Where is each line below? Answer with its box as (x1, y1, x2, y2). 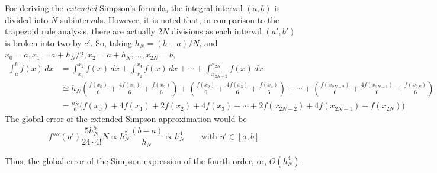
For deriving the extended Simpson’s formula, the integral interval (5, 2, 243, 14)
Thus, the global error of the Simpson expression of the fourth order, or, (5, 154, 267, 166)
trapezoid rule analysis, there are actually (5, 25, 156, 37)
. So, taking (90, 36, 133, 49)
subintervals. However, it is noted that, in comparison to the (60, 13, 279, 25)
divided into (5, 13, 49, 25)
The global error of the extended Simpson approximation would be (5, 113, 247, 125)
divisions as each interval (171, 25, 262, 37)
